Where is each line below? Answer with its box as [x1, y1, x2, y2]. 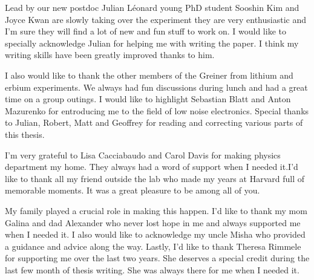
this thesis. [5, 128, 45, 140]
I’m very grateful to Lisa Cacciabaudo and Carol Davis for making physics [5, 148, 281, 161]
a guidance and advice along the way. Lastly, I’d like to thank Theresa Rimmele [5, 239, 301, 252]
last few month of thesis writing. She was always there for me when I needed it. [5, 263, 299, 276]
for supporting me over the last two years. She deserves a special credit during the [5, 252, 310, 264]
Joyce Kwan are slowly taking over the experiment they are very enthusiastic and [5, 13, 306, 25]
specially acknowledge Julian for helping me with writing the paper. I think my [5, 36, 299, 49]
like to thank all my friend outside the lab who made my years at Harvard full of [5, 172, 304, 184]
